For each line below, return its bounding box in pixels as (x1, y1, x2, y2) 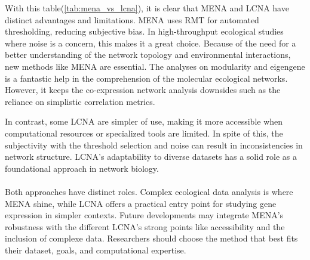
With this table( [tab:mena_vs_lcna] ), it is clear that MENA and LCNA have (5, 2, 289, 14)
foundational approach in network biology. (5, 162, 159, 174)
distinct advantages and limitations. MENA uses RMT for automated (5, 13, 259, 26)
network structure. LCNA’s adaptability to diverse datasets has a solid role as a (5, 150, 297, 163)
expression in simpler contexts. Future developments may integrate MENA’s (5, 209, 284, 221)
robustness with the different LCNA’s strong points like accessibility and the (5, 220, 285, 233)
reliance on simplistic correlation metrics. (5, 95, 155, 107)
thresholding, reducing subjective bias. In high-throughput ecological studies (5, 25, 284, 38)
